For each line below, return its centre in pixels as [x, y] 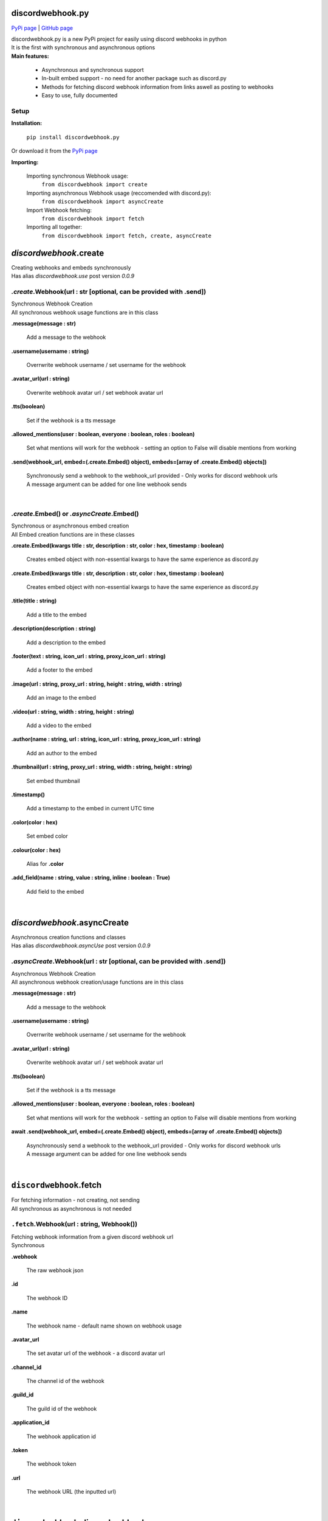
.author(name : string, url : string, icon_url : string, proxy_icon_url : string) [106, 739]
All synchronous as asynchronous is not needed [71, 1208]
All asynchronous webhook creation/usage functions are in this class [97, 982]
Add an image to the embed [61, 698]
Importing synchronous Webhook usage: [77, 176]
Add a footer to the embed [60, 670]
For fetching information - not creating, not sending [75, 1200]
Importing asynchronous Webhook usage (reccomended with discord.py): [119, 193]
